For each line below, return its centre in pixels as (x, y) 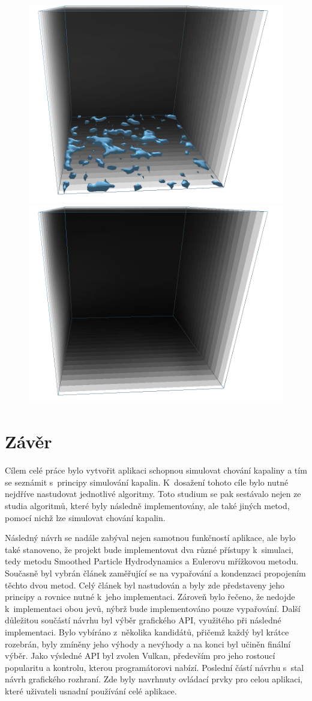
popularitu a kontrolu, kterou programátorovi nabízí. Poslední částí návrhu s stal (154, 667)
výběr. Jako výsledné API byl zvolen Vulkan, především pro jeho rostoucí (140, 656)
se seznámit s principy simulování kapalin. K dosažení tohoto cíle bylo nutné (147, 482)
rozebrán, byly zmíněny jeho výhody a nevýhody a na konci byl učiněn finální (148, 644)
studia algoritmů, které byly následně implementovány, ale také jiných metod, (147, 505)
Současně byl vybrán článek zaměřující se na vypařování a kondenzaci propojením (155, 573)
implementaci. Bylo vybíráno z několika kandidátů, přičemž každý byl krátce (147, 632)
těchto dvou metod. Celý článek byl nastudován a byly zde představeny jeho (145, 585)
